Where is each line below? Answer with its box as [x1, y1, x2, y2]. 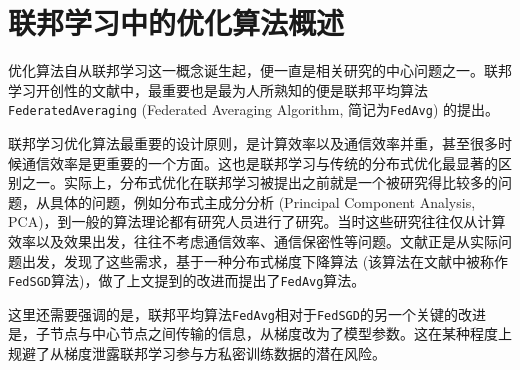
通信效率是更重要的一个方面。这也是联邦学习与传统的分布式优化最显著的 [21, 152, 498, 173]
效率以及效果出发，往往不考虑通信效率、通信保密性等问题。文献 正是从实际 [8, 230, 498, 251]
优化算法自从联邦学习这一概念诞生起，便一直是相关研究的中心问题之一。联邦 [8, 60, 512, 81]
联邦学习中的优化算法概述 [8, 2, 345, 43]
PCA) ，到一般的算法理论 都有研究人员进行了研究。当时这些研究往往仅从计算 [8, 211, 506, 232]
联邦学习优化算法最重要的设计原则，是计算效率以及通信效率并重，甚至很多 [8, 132, 498, 153]
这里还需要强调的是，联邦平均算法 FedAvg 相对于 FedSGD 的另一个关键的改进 [8, 303, 486, 324]
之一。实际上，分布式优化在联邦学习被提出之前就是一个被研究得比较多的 [21, 172, 498, 193]
